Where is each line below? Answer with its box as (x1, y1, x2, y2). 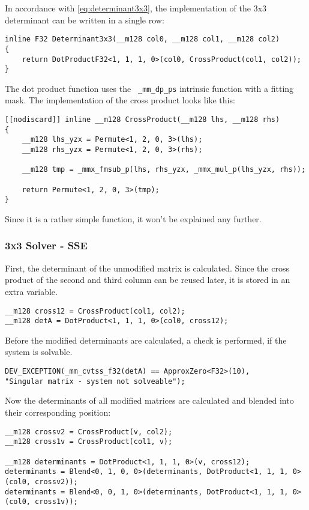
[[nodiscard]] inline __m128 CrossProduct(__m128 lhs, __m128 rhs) (5, 115, 280, 124)
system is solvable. (5, 345, 73, 358)
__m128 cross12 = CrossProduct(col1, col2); (5, 306, 185, 315)
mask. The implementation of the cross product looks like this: (5, 94, 235, 106)
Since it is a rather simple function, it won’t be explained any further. (5, 212, 262, 225)
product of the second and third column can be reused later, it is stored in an (5, 273, 290, 286)
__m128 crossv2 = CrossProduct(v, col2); (5, 427, 173, 436)
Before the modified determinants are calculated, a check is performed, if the (5, 333, 287, 346)
